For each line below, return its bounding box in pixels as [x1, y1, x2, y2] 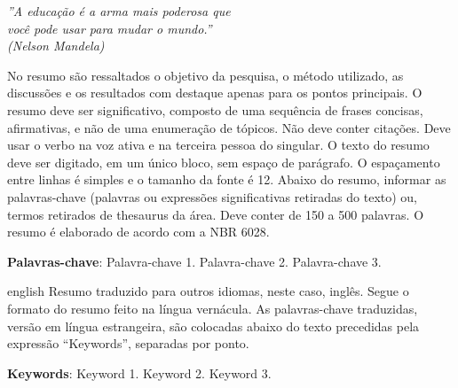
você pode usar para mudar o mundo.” [7, 19, 212, 37]
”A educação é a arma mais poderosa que [7, 2, 231, 19]
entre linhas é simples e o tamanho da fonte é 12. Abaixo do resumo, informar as [7, 170, 446, 189]
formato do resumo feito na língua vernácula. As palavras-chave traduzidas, [7, 299, 418, 317]
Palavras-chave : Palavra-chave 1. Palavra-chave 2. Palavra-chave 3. [7, 252, 382, 270]
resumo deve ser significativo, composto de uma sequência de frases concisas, [7, 100, 423, 119]
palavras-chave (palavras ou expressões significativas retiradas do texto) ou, [7, 187, 418, 206]
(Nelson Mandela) [7, 36, 105, 55]
